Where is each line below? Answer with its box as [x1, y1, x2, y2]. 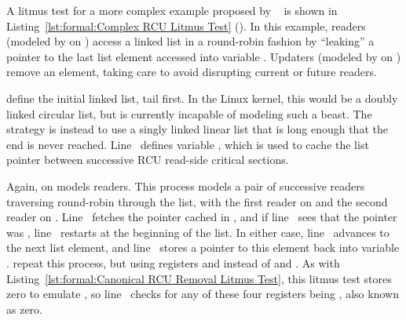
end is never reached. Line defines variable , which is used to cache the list [6, 136, 369, 152]
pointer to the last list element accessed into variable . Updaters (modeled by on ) [6, 48, 401, 64]
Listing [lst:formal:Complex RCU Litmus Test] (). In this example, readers [6, 17, 366, 34]
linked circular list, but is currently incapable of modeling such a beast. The [6, 105, 372, 122]
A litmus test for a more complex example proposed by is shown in [6, 2, 338, 18]
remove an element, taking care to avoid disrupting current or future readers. [6, 64, 377, 80]
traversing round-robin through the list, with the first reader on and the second [6, 193, 388, 209]
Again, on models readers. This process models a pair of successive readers [6, 177, 365, 194]
